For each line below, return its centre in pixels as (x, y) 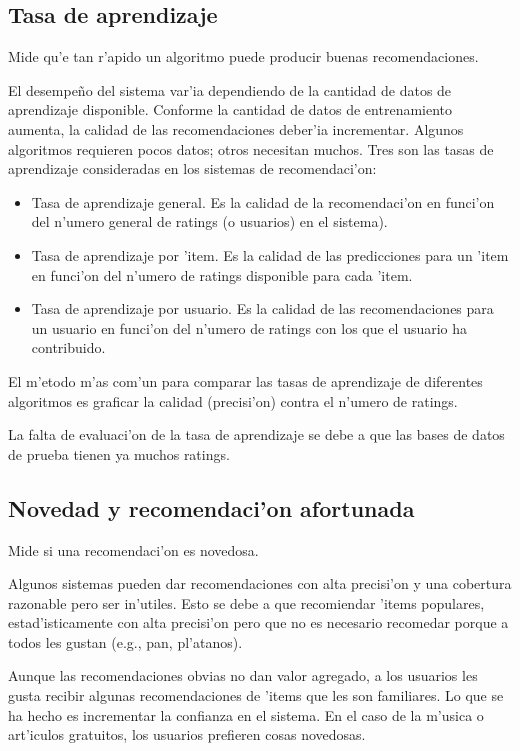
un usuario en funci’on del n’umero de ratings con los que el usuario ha (249, 327)
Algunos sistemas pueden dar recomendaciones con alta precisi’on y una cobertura (260, 583)
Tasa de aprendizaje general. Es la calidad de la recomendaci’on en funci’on (263, 201)
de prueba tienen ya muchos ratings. (119, 453)
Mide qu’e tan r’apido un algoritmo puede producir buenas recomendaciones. (243, 56)
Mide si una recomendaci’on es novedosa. (133, 549)
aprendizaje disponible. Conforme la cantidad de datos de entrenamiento (230, 109)
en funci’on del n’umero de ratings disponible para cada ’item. (222, 274)
